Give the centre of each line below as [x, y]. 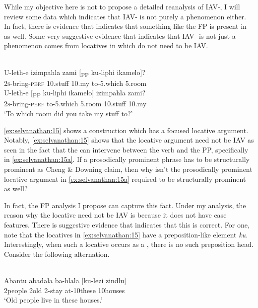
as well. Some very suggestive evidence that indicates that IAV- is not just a [120, 36]
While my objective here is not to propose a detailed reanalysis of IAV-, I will [122, 6]
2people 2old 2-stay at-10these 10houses [64, 290]
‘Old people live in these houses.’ [53, 300]
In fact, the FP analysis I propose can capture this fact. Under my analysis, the [125, 205]
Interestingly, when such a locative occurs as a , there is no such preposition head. [129, 244]
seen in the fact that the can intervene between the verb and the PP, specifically [126, 149]
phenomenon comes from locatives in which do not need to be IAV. [106, 45]
